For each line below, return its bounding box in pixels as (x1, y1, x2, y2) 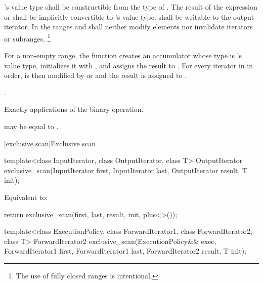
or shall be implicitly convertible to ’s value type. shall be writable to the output (4, 11, 254, 22)
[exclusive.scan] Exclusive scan (4, 138, 96, 148)
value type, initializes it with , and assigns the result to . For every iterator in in (4, 60, 253, 70)
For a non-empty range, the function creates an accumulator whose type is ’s (4, 50, 242, 61)
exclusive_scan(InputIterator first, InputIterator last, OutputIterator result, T (4, 165, 248, 175)
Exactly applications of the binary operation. (4, 104, 144, 114)
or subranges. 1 (4, 31, 51, 44)
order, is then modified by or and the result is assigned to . (4, 70, 187, 80)
